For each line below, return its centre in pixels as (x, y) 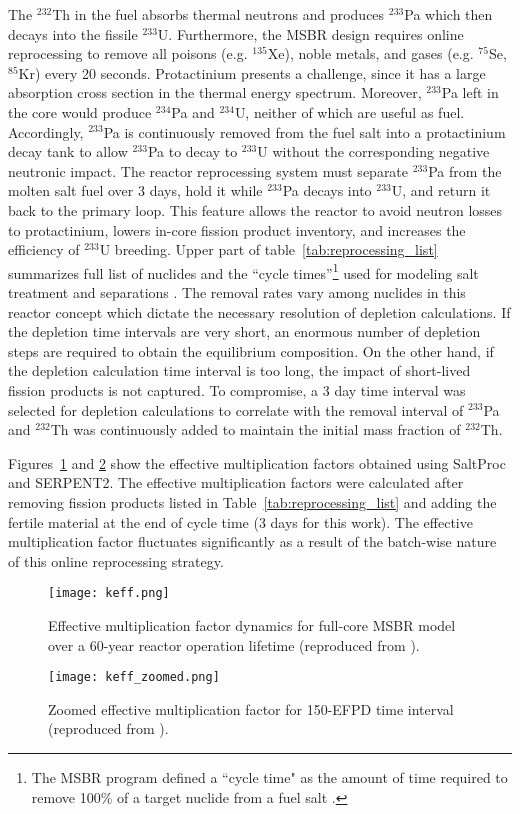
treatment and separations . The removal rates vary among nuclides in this (237, 291)
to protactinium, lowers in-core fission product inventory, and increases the (237, 229)
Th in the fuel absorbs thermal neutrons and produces (218, 14)
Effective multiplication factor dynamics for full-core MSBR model (252, 624)
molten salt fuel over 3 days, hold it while (135, 190)
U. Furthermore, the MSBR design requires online (310, 33)
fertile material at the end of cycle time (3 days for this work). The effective (240, 521)
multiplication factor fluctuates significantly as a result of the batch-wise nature (252, 541)
